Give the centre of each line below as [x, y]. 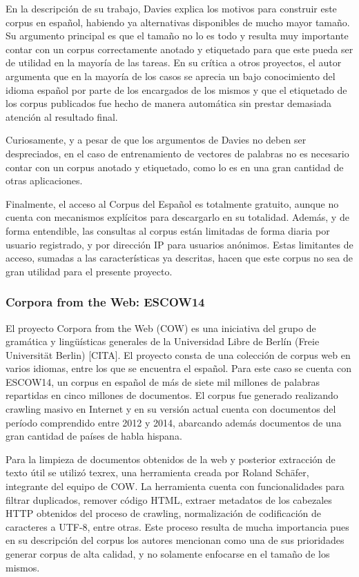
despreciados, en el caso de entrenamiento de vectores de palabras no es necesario [177, 153]
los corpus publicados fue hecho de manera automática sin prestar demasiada [168, 103]
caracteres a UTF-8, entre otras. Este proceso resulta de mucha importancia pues [177, 526]
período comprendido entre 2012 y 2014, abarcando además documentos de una [174, 422]
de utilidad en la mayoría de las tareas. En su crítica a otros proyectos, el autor [174, 62]
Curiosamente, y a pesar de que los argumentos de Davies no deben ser [156, 140]
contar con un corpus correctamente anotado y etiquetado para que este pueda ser [179, 49]
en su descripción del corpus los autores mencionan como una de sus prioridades [175, 540]
